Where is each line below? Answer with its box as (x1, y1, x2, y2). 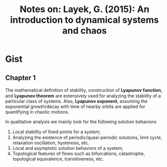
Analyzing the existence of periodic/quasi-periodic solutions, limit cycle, (12, 135, 162, 140)
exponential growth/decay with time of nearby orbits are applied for (5, 103, 145, 109)
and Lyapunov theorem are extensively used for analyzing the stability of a (5, 93, 161, 99)
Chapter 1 (5, 73, 36, 82)
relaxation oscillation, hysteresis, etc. (12, 140, 90, 146)
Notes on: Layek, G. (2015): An (20, 4, 149, 15)
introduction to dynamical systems (10, 14, 159, 26)
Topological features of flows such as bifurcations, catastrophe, (12, 150, 145, 156)
